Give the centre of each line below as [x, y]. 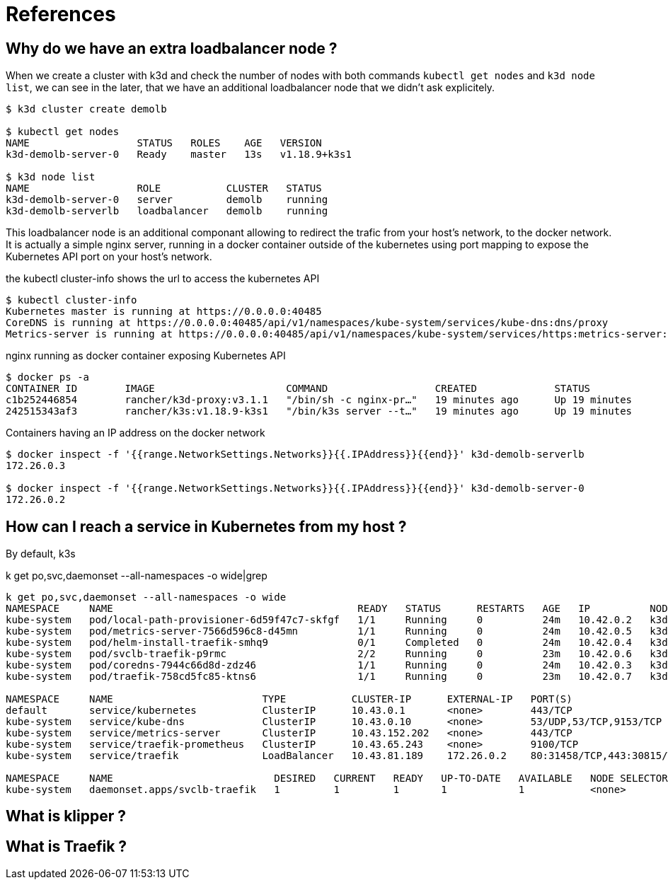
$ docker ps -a [48, 377]
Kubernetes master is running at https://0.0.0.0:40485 [164, 312]
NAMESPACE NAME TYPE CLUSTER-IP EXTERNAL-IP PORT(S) [289, 699]
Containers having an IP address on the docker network [136, 433]
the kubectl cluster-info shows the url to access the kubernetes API [163, 279]
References [61, 14]
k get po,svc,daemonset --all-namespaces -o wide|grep [137, 576]
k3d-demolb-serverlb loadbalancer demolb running [167, 211]
